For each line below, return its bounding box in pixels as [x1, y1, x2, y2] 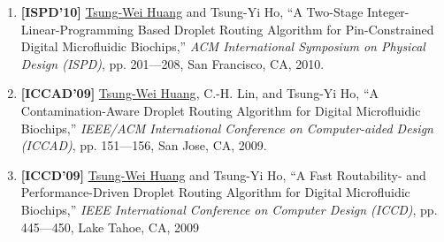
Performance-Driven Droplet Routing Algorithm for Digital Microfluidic [20, 183, 410, 201]
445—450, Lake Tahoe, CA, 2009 [20, 217, 200, 236]
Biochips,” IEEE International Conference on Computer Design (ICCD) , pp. [20, 200, 438, 218]
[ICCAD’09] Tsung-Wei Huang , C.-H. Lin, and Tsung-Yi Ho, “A [20, 84, 379, 102]
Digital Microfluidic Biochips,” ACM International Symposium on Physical [20, 37, 425, 56]
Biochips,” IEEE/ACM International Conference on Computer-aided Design [20, 118, 433, 137]
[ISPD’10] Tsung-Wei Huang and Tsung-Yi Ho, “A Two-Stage [20, 3, 364, 20]
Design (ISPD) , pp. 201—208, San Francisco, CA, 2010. [20, 54, 325, 72]
